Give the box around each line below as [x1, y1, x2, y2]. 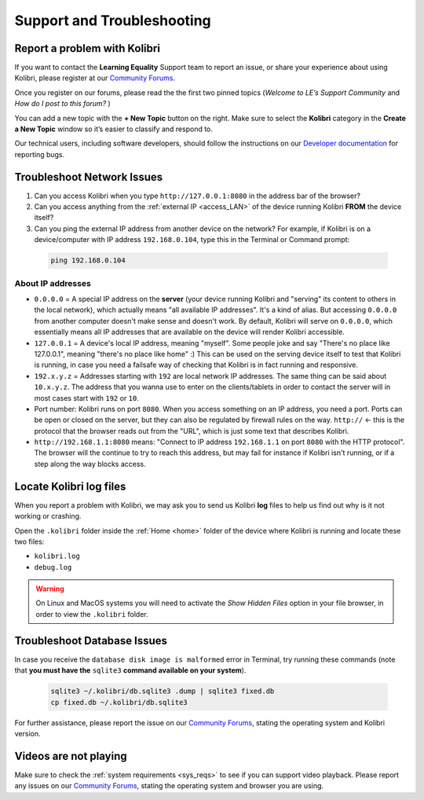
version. [14, 728, 41, 738]
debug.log [34, 563, 72, 571]
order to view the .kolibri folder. [35, 609, 148, 618]
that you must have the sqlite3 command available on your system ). [14, 666, 247, 675]
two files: [14, 537, 45, 546]
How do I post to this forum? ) [14, 99, 111, 108]
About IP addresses [14, 277, 92, 288]
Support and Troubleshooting [14, 12, 211, 29]
